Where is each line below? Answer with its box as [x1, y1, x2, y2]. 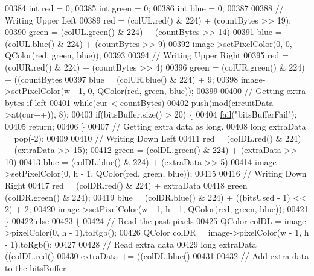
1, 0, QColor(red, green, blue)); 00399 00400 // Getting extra [78, 84, 306, 97]
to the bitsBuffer [5, 262, 66, 274]
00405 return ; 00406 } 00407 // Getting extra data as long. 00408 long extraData [5, 119, 306, 132]
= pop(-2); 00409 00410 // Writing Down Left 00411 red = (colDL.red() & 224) [5, 131, 301, 144]
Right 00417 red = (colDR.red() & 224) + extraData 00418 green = [5, 178, 257, 191]
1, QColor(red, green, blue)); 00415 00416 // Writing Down [86, 167, 307, 180]
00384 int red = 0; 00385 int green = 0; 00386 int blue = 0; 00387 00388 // [5, 2, 284, 14]
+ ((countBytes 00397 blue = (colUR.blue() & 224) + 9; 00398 [5, 72, 239, 85]
